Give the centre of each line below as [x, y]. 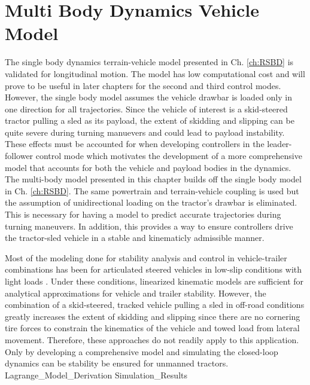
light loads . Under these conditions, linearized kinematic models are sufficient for [154, 281]
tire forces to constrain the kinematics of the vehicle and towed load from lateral [152, 328]
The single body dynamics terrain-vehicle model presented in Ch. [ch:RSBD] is [149, 62]
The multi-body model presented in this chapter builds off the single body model [153, 179]
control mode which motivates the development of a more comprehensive [169, 156]
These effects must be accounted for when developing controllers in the [135, 144]
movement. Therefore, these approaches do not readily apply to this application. [152, 339]
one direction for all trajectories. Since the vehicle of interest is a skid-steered [146, 109]
